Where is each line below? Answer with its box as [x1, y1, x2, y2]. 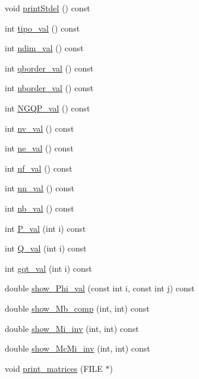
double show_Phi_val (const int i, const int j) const [5, 282, 195, 294]
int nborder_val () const [5, 82, 94, 94]
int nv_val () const [5, 122, 74, 134]
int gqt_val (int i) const [5, 262, 92, 274]
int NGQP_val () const [5, 101, 90, 114]
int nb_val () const [5, 201, 74, 214]
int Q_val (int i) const [5, 242, 87, 254]
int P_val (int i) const [5, 222, 86, 234]
